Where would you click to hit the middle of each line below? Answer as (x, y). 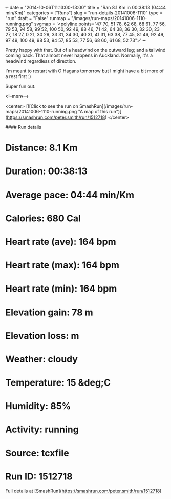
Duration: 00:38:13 (47, 171)
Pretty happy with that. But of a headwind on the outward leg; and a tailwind (85, 50)
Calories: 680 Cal (43, 218)
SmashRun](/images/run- (106, 106)
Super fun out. (20, 86)
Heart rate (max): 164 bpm (62, 265)
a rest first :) (18, 76)
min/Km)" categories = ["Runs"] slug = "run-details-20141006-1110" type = (84, 13)
